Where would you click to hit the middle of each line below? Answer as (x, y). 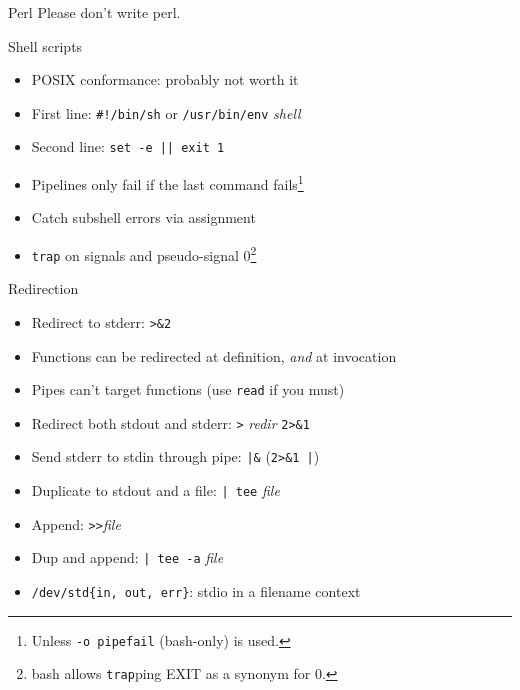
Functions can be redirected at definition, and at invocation (214, 355)
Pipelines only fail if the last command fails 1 (167, 182)
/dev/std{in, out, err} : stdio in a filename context (196, 591)
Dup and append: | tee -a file (127, 557)
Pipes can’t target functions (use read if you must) (188, 389)
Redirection (43, 288)
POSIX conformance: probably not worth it (165, 79)
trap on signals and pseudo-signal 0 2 (144, 253)
